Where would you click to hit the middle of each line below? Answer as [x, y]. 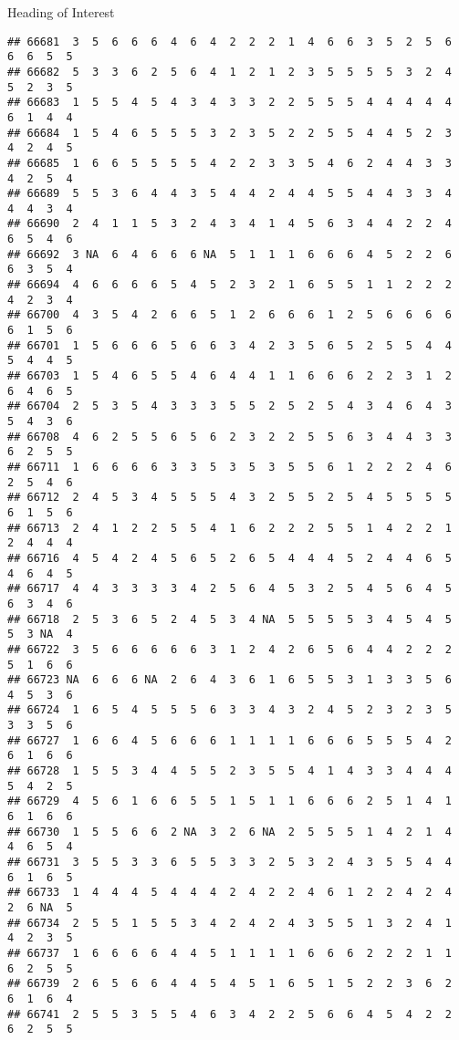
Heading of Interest [61, 12]
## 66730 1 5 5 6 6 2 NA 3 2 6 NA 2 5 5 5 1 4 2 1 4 [229, 832]
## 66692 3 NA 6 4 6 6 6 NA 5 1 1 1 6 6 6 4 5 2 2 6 [229, 254]
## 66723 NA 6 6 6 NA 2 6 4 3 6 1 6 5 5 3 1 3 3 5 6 [229, 680]
